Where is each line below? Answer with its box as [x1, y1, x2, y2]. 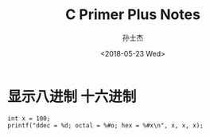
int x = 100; [7, 114, 51, 123]
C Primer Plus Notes [65, 6, 200, 24]
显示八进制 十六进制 [7, 88, 137, 105]
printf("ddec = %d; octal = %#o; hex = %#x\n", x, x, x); [7, 121, 204, 129]
